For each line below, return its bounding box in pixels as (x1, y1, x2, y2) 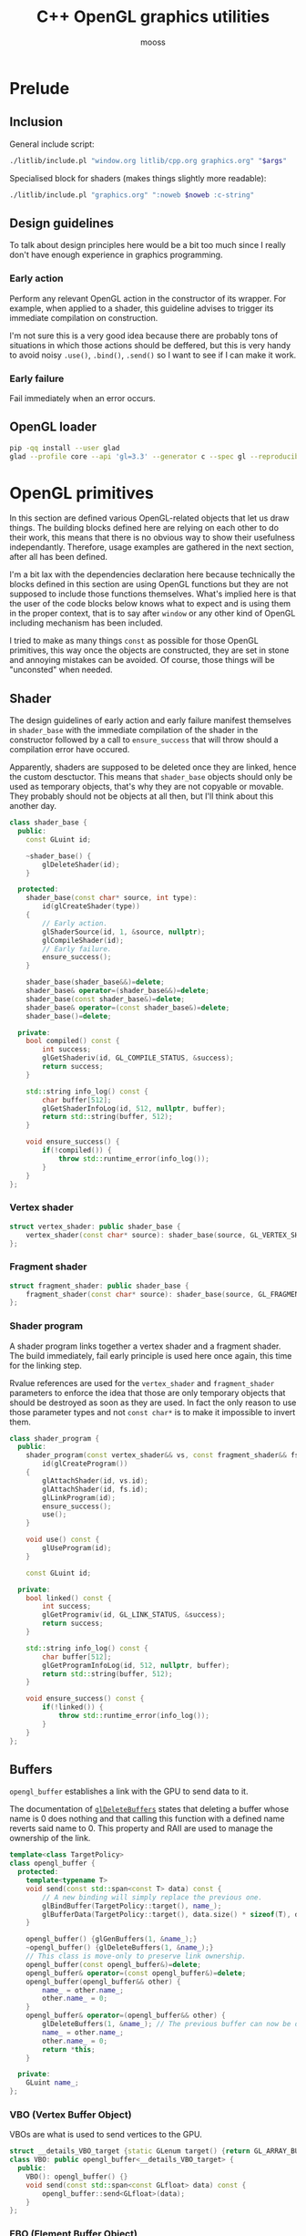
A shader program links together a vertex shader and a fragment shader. (9, 1341, 281, 1351)
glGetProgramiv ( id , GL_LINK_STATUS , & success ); (42, 1610, 226, 1620)
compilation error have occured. (9, 744, 130, 755)
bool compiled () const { (25, 1037, 120, 1046)
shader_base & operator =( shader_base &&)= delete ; (25, 987, 209, 996)
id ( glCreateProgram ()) (42, 1459, 128, 1469)
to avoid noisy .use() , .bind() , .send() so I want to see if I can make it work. (9, 349, 297, 360)
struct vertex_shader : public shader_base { (9, 1222, 181, 1231)
